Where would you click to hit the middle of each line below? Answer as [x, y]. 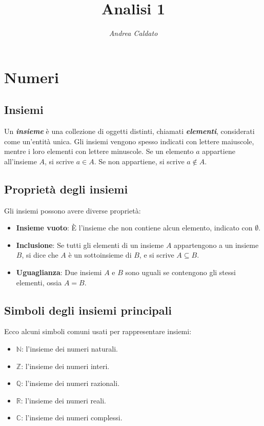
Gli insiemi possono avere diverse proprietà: [73, 210]
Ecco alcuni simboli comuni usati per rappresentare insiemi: [98, 331]
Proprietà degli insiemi [66, 189]
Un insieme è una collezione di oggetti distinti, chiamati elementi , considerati [129, 131]
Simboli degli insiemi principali [88, 310]
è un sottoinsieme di [100, 255]
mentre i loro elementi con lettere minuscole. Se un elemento [99, 151]
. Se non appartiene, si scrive [139, 161]
